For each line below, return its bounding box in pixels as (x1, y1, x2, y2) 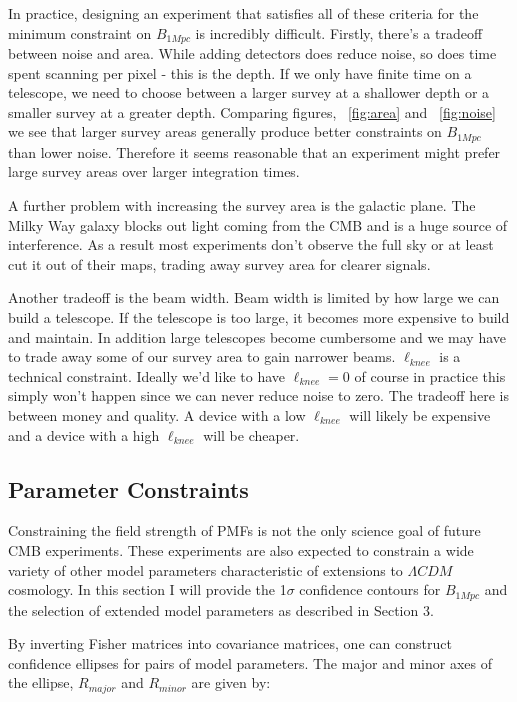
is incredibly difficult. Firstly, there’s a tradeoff (195, 22, 483, 43)
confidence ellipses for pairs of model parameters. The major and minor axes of (8, 652, 492, 673)
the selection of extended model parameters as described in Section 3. (8, 599, 434, 620)
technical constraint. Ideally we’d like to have (8, 365, 285, 386)
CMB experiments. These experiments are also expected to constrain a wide (8, 539, 474, 560)
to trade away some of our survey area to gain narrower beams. (8, 346, 396, 367)
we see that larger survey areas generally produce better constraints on (8, 121, 442, 142)
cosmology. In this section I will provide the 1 (8, 579, 287, 600)
